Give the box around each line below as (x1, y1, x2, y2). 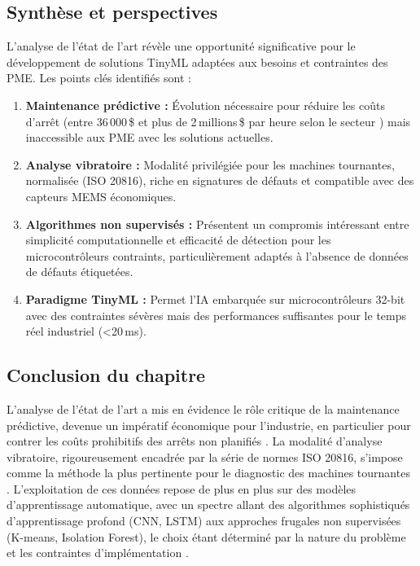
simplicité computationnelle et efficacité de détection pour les (25, 231, 331, 248)
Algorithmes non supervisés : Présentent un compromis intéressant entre (25, 215, 409, 232)
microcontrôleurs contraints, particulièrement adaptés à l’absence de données (25, 247, 409, 264)
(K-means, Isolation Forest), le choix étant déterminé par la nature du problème (7, 528, 406, 545)
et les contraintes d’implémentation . (7, 544, 189, 561)
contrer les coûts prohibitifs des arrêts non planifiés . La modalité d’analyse (7, 432, 383, 450)
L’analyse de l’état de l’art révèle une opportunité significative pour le (7, 37, 356, 55)
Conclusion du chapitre (7, 362, 206, 388)
